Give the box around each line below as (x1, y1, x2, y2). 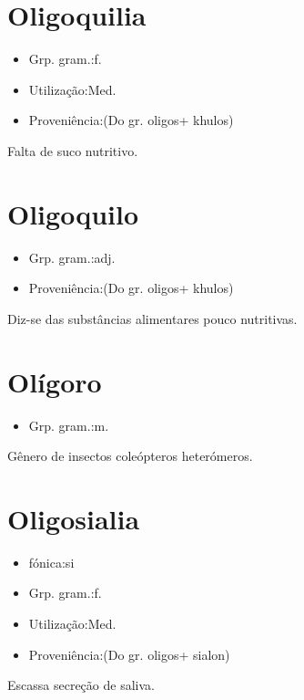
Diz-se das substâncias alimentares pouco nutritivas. (7, 308, 298, 328)
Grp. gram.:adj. (28, 247, 116, 266)
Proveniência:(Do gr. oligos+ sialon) (28, 644, 230, 663)
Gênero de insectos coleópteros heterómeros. (7, 446, 253, 465)
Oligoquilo (7, 194, 139, 232)
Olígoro (7, 362, 102, 400)
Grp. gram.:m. (28, 415, 109, 434)
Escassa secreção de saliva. (7, 675, 155, 695)
